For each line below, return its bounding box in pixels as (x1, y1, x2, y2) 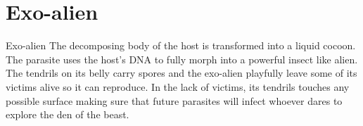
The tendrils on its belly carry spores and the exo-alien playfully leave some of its (6, 65, 357, 80)
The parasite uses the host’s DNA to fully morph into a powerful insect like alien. (6, 51, 358, 66)
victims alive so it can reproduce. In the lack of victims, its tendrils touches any (6, 79, 350, 94)
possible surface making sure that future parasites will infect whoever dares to (6, 93, 343, 108)
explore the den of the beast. (6, 107, 129, 122)
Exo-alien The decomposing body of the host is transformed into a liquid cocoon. (6, 38, 356, 53)
